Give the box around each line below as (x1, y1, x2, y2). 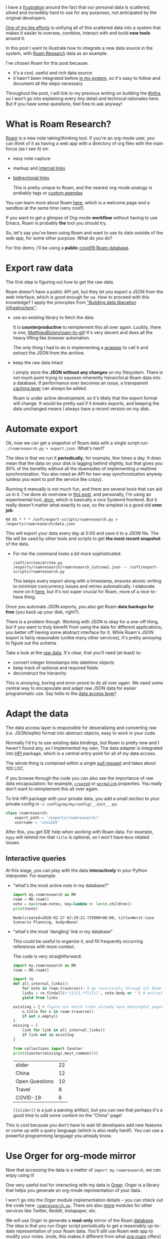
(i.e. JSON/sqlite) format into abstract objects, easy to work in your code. (5, 730, 156, 736)
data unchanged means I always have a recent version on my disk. (12, 405, 150, 411)
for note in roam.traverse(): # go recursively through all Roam (22, 986, 161, 991)
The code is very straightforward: (12, 953, 82, 959)
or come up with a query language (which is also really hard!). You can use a (5, 1127, 163, 1133)
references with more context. (12, 943, 75, 949)
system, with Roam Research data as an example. (5, 50, 108, 56)
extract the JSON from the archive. (12, 350, 85, 356)
